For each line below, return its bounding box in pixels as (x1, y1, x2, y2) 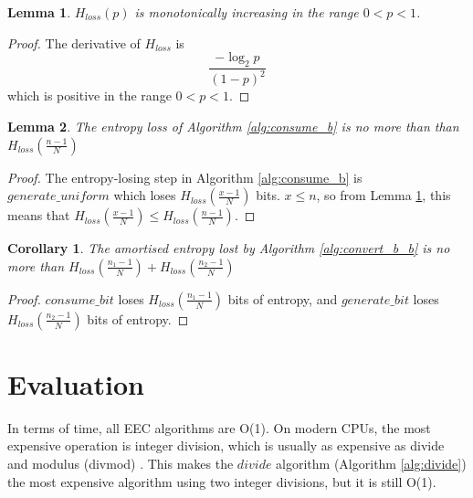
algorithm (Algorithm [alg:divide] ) (276, 454, 467, 473)
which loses (113, 185, 176, 205)
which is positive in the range (7, 86, 172, 105)
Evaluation (7, 365, 144, 402)
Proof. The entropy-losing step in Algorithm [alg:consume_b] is (7, 167, 363, 186)
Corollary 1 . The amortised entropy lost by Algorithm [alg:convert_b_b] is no (7, 238, 450, 258)
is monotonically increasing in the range (134, 3, 359, 21)
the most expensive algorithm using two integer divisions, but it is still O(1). (7, 472, 436, 491)
